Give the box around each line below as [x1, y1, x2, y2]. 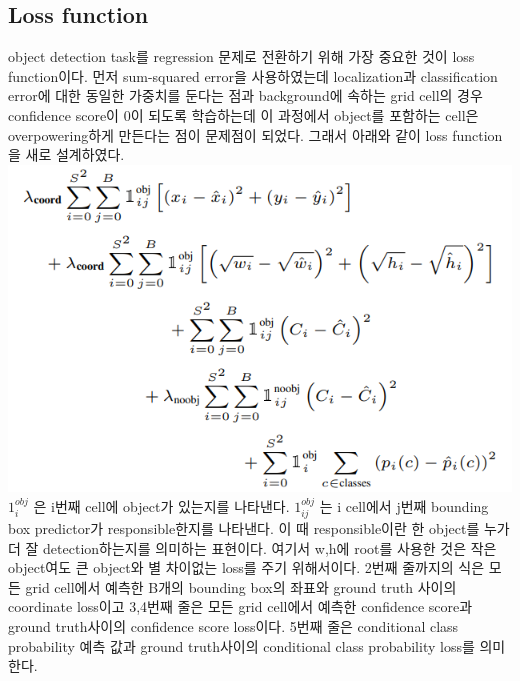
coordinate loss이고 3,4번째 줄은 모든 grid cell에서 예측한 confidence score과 [8, 596, 473, 617]
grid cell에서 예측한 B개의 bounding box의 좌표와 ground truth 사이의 [25, 576, 457, 597]
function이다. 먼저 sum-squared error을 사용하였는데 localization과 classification [8, 65, 498, 86]
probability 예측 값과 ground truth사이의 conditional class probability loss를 [8, 635, 475, 656]
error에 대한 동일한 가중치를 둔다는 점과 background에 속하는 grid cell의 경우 [8, 85, 483, 106]
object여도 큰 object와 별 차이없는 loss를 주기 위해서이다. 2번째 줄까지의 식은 [8, 557, 485, 578]
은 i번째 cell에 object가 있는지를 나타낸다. [33, 495, 290, 516]
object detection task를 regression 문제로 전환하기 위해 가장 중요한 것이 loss [8, 46, 475, 67]
